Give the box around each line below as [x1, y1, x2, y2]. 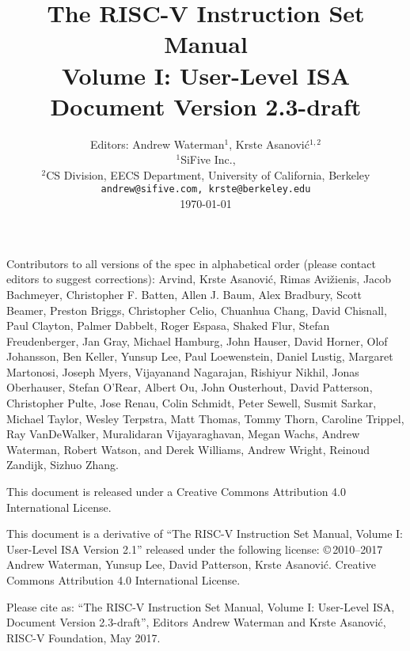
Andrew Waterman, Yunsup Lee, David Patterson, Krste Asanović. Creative [6, 556, 376, 573]
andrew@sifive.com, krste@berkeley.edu [101, 184, 311, 195]
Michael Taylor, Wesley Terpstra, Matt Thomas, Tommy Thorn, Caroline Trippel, [6, 410, 404, 426]
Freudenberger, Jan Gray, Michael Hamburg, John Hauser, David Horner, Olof [6, 332, 388, 349]
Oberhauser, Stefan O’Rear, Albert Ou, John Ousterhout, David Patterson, [6, 379, 373, 396]
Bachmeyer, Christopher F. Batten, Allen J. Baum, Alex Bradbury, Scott [6, 286, 363, 302]
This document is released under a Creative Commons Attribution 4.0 [6, 483, 347, 500]
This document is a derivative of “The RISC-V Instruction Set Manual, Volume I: [6, 525, 403, 542]
